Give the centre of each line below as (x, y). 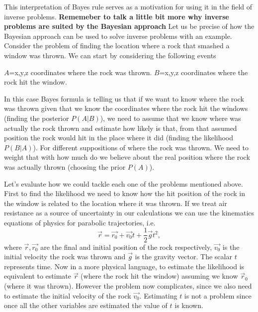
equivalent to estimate (38, 276)
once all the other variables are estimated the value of (86, 305)
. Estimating (158, 295)
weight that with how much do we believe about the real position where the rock (127, 157)
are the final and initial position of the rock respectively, (126, 247)
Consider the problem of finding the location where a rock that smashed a (117, 46)
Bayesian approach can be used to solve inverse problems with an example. (118, 36)
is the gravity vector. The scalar (183, 257)
